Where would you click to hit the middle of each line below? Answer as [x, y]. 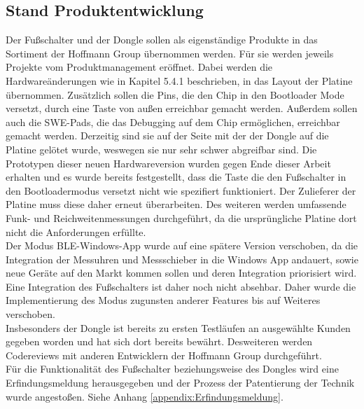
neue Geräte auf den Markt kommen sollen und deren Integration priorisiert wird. [181, 273]
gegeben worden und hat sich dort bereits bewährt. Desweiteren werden [159, 341]
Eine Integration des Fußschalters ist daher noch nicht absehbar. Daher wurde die [181, 286]
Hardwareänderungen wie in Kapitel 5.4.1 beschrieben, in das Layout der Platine [179, 80]
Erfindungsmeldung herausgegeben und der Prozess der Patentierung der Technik [180, 383]
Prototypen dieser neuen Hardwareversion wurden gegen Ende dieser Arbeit [168, 163]
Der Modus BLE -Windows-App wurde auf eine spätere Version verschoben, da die [182, 245]
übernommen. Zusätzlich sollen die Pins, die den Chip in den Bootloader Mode [175, 94]
